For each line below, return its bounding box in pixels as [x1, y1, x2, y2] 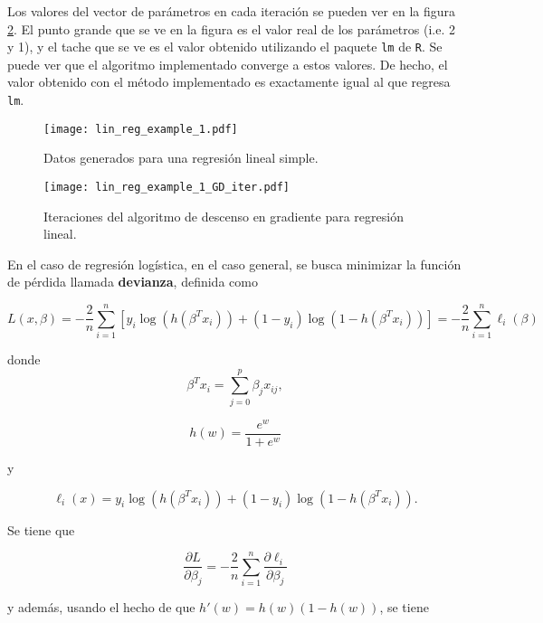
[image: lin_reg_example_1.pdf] [43, 122, 238, 136]
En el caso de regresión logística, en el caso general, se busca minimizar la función [7, 254, 462, 273]
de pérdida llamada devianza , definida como [7, 272, 258, 291]
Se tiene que [7, 520, 75, 539]
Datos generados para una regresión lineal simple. [43, 148, 319, 167]
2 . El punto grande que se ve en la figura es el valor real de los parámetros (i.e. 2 [7, 19, 455, 38]
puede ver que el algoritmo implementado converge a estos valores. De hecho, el [7, 54, 448, 73]
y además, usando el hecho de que [7, 598, 195, 617]
